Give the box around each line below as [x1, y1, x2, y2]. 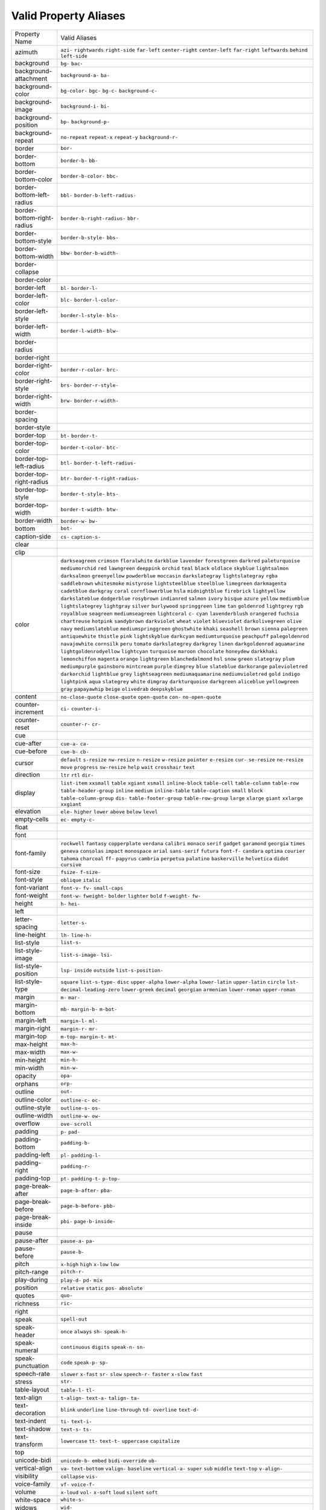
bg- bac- [60, 60, 84, 66]
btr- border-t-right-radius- [60, 475, 139, 481]
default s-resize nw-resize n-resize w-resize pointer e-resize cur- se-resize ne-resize [60, 756, 304, 763]
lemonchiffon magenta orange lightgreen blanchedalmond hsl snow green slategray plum [60, 655, 295, 662]
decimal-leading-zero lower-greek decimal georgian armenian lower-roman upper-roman [60, 986, 296, 993]
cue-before [14, 747, 48, 755]
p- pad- [60, 1128, 81, 1135]
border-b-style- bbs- [60, 234, 119, 241]
